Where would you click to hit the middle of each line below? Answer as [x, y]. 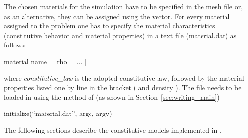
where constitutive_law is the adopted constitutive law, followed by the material [124, 78]
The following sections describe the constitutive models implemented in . [113, 129]
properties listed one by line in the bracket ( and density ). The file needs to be [123, 87]
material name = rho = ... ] [45, 61]
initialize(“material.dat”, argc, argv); [59, 113]
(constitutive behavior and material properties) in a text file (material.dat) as [120, 35]
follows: [15, 45]
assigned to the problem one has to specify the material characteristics [110, 26]
